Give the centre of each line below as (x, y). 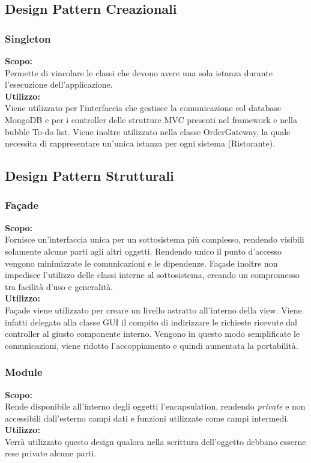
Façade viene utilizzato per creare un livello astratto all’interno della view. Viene (153, 310)
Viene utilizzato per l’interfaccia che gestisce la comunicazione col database (143, 108)
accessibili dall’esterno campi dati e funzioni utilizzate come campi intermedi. (147, 418)
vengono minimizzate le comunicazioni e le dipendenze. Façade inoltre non (141, 263)
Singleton (28, 38)
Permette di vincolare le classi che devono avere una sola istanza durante (139, 72)
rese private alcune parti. (51, 453)
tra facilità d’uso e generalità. (59, 286)
